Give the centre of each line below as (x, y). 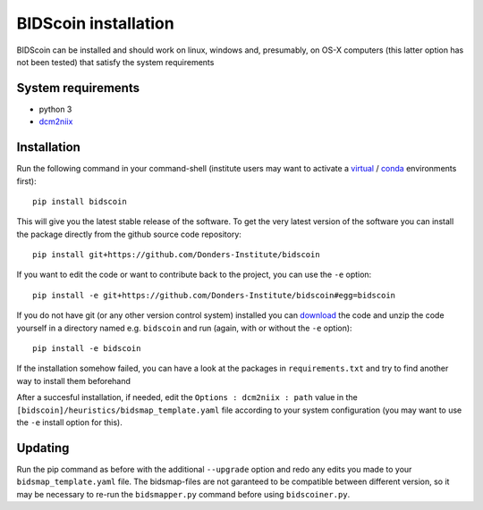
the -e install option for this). (69, 422)
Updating (43, 448)
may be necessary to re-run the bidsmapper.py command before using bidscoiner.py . (183, 494)
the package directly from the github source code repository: (129, 234)
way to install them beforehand (74, 380)
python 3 (55, 109)
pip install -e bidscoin (87, 349)
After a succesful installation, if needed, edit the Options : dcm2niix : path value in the (187, 397)
